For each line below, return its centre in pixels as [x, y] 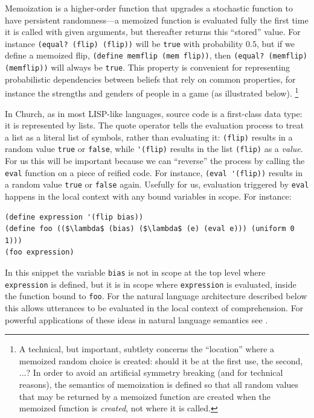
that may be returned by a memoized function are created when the [145, 396]
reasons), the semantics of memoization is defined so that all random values [159, 384]
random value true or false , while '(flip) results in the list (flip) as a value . [154, 149]
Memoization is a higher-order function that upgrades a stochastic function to [149, 8]
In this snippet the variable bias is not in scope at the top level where [135, 272]
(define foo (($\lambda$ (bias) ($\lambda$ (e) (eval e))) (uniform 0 [150, 229]
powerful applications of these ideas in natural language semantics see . [136, 319]
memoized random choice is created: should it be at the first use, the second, [161, 360]
